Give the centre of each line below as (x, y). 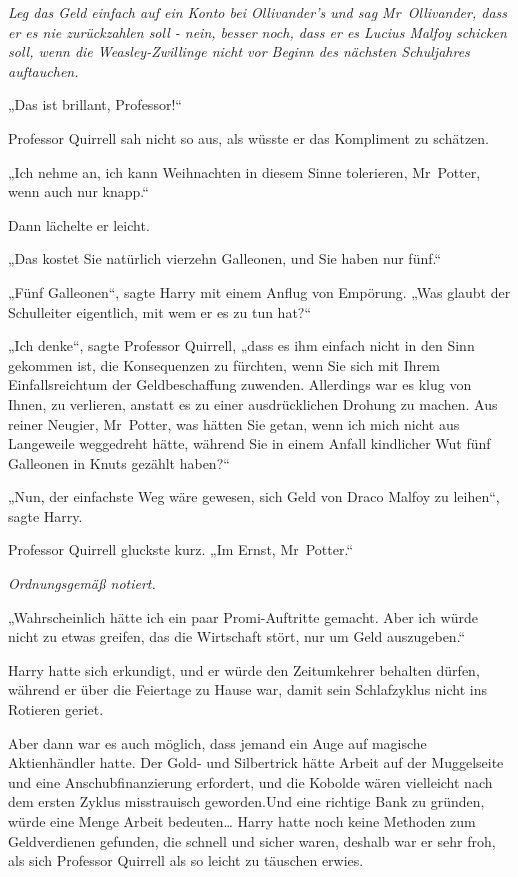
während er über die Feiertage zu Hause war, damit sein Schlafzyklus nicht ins (248, 689)
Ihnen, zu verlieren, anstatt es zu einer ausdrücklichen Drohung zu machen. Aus (253, 403)
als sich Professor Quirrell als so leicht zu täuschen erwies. (186, 860)
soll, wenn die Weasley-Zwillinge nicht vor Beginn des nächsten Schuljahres (239, 51)
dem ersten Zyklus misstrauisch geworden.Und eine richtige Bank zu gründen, (246, 801)
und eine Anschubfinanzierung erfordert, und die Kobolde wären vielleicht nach (250, 781)
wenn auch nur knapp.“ (78, 191)
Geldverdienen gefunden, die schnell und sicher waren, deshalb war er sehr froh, (252, 840)
